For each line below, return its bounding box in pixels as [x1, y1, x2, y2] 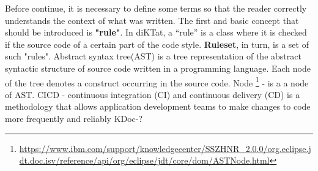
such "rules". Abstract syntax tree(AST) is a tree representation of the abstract [5, 50, 301, 63]
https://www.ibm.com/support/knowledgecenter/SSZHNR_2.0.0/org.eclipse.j [19, 142, 311, 154]
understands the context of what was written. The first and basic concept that [5, 13, 299, 26]
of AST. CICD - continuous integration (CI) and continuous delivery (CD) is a [5, 88, 300, 101]
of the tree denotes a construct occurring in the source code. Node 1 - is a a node [5, 74, 309, 89]
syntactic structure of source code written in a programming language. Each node [5, 61, 311, 74]
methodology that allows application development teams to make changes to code [5, 100, 311, 113]
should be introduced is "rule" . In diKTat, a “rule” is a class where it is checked [5, 26, 307, 39]
